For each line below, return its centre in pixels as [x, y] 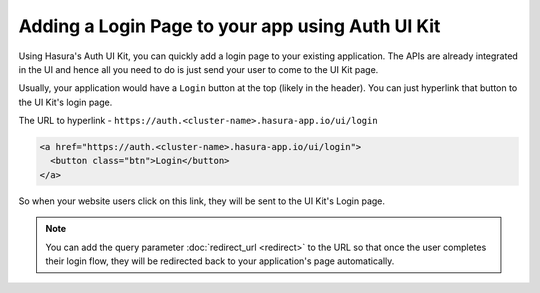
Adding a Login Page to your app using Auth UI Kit [229, 26]
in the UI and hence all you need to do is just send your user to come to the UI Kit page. [198, 69]
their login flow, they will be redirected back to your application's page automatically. [220, 261]
